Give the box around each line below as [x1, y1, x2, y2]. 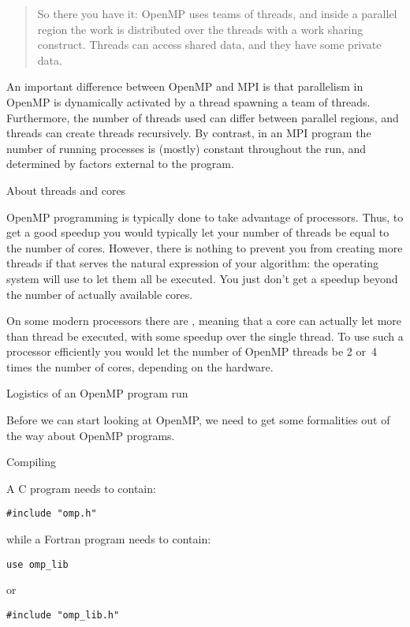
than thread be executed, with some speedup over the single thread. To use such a [6, 327, 404, 344]
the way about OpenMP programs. [6, 427, 175, 443]
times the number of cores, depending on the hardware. [6, 358, 274, 375]
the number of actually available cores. [6, 286, 193, 302]
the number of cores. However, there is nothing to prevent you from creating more [6, 239, 403, 256]
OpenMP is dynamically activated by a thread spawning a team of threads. [6, 93, 371, 110]
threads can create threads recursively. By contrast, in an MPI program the [6, 125, 371, 141]
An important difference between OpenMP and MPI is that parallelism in [6, 78, 363, 95]
